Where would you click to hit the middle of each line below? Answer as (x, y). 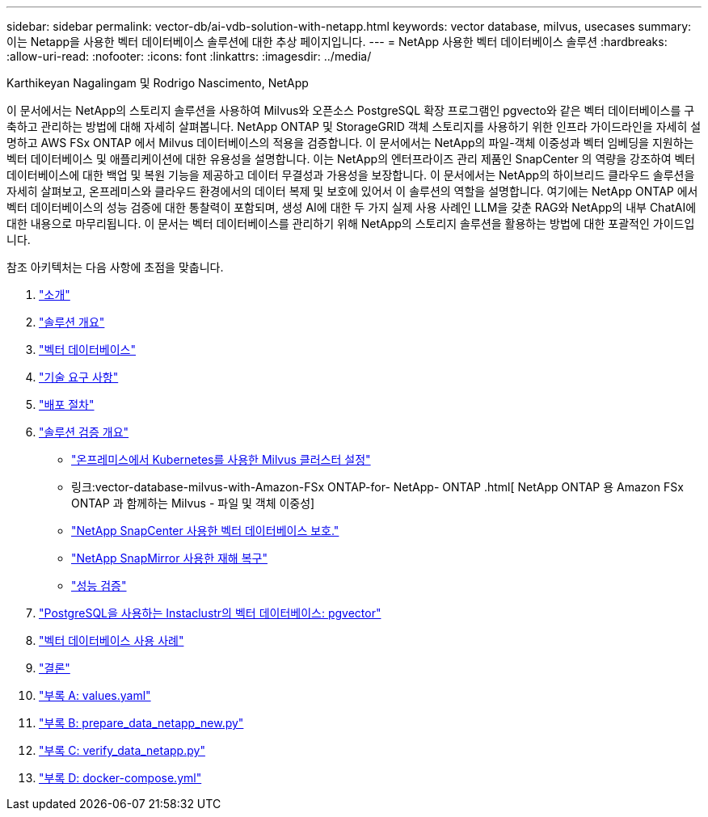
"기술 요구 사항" (79, 377)
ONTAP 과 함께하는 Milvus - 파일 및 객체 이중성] (193, 503)
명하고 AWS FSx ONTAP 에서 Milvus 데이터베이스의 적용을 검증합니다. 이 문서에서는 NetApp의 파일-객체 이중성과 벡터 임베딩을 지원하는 (350, 143)
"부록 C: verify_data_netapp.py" (122, 750)
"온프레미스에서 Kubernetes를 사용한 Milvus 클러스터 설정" (221, 459)
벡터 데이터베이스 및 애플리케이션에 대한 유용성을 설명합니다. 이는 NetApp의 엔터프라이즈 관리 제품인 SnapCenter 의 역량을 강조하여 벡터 (351, 159)
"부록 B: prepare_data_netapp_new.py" (141, 723)
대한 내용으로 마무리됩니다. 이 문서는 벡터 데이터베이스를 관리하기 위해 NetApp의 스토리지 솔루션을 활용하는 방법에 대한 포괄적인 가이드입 (351, 223)
